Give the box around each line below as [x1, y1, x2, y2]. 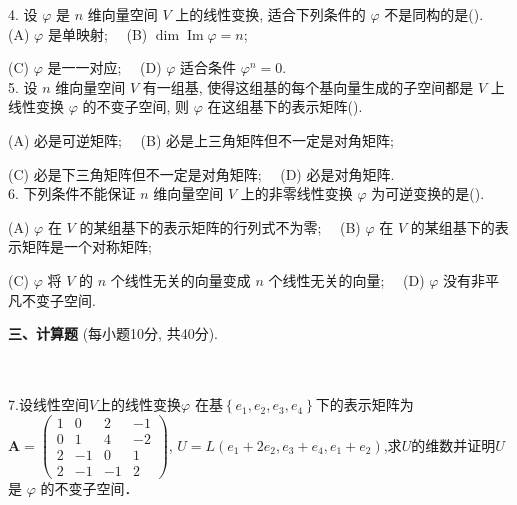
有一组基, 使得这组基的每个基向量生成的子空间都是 [142, 76, 474, 97]
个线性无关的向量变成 [110, 269, 251, 290]
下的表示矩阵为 [315, 394, 414, 415]
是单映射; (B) [47, 23, 148, 44]
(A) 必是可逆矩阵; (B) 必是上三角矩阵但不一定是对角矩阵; [8, 129, 394, 150]
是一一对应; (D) [47, 57, 162, 78]
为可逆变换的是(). [371, 183, 485, 204]
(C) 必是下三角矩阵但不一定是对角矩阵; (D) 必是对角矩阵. [8, 163, 395, 184]
